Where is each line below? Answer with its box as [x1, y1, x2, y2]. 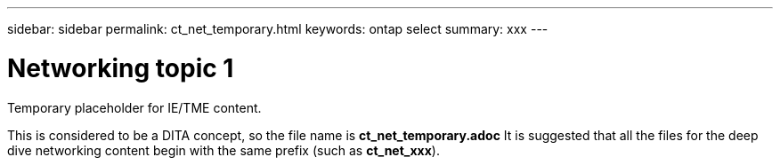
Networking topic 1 [7, 52, 234, 83]
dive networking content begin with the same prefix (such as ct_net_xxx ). [7, 142, 440, 158]
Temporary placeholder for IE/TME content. [7, 99, 262, 115]
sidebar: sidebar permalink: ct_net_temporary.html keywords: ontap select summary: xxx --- [7, 21, 548, 36]
